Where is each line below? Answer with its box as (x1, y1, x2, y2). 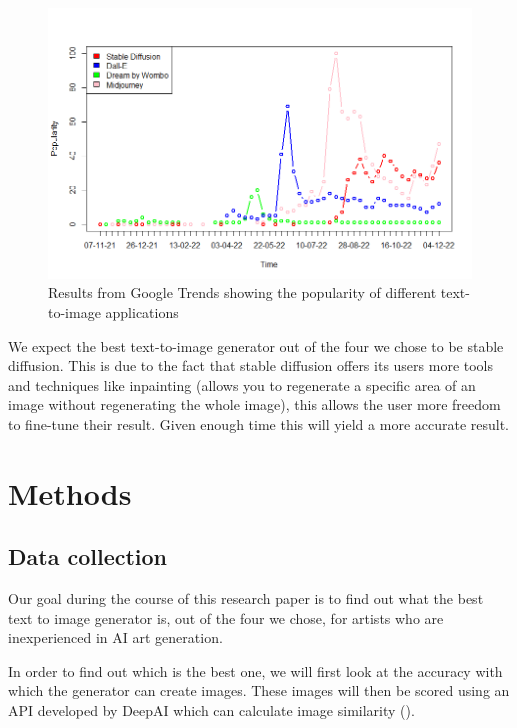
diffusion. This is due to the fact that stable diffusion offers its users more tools (8, 355, 494, 376)
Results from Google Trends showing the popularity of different (48, 282, 437, 303)
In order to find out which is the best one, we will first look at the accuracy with (8, 660, 503, 681)
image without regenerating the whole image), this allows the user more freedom (8, 394, 501, 415)
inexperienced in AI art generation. (8, 627, 223, 648)
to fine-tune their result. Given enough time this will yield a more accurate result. (8, 413, 510, 434)
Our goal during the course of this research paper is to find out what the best (8, 588, 484, 609)
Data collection (8, 541, 168, 572)
